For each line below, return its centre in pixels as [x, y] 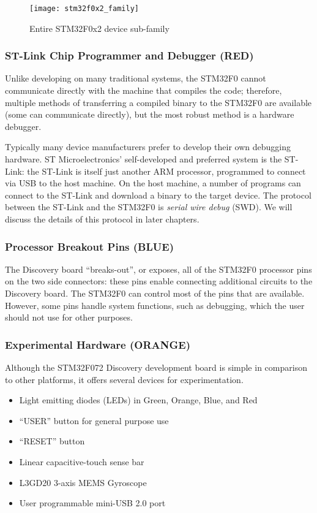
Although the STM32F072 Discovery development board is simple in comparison [156, 367]
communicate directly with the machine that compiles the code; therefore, [144, 90]
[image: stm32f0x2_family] [84, 9]
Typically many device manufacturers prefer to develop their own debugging [148, 147]
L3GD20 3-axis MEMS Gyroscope [83, 482]
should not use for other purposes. [69, 317]
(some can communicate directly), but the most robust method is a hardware [150, 114]
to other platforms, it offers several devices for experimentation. [124, 379]
